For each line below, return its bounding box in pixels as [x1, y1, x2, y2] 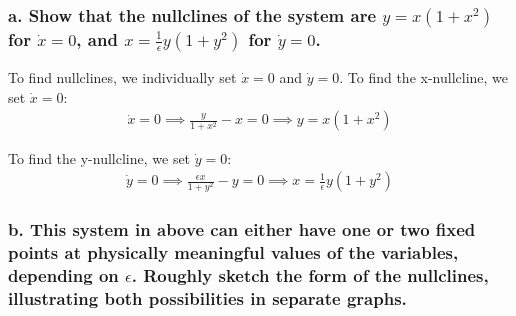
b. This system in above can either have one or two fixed [8, 217, 476, 242]
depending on [8, 263, 119, 288]
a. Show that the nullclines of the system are [8, 2, 377, 27]
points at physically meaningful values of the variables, [8, 240, 459, 265]
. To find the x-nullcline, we [339, 67, 509, 88]
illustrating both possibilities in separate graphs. [8, 285, 407, 310]
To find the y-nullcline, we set [8, 147, 191, 168]
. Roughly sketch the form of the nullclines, [131, 263, 489, 288]
